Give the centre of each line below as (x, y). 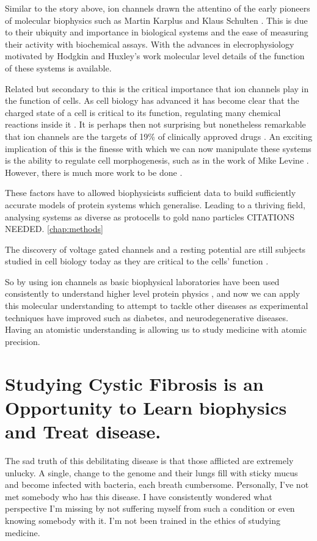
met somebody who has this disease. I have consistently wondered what (139, 496)
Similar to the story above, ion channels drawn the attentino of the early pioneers (158, 8)
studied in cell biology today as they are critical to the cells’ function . (137, 261)
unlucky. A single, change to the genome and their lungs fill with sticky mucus (151, 472)
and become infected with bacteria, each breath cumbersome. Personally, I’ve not (157, 485)
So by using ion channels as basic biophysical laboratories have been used (142, 281)
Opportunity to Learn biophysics (146, 407)
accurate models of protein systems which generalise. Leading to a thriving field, (155, 204)
